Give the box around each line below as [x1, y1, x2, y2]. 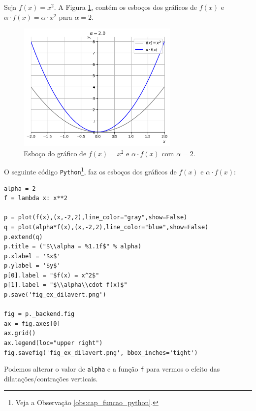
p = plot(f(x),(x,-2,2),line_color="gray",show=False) [4, 214, 188, 221]
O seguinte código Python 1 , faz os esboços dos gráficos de [4, 165, 177, 176]
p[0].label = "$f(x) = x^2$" [4, 272, 99, 279]
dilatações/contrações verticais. [4, 373, 98, 383]
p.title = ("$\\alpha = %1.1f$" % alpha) [4, 243, 142, 250]
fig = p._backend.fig [4, 310, 75, 318]
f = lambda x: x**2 [4, 195, 67, 202]
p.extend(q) [4, 233, 43, 240]
